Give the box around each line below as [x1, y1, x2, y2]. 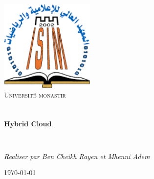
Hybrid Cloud [4, 118, 52, 128]
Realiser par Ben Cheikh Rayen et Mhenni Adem [4, 151, 150, 161]
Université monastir [4, 89, 66, 99]
